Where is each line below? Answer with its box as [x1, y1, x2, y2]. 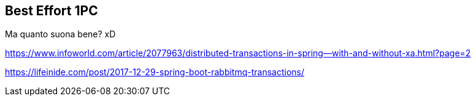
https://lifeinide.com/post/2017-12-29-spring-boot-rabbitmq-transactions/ [5, 67, 305, 78]
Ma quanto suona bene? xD [5, 29, 116, 40]
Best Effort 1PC [5, 3, 98, 18]
